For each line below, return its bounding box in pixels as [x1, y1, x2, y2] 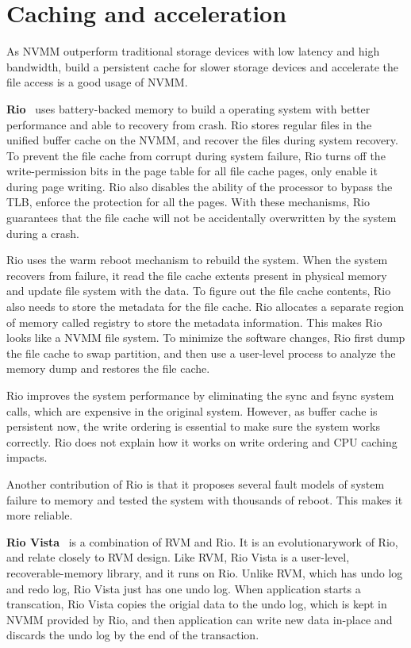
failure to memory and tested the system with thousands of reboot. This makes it [6, 491, 403, 508]
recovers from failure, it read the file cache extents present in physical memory [6, 266, 387, 283]
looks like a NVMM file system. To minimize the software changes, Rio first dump [6, 329, 405, 346]
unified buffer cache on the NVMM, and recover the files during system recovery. [6, 132, 398, 148]
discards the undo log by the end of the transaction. [6, 627, 259, 643]
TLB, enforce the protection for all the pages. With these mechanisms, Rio [6, 194, 370, 210]
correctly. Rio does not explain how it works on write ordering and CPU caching [6, 433, 398, 450]
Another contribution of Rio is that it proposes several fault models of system [6, 475, 385, 492]
